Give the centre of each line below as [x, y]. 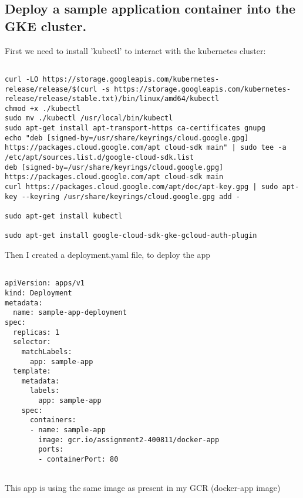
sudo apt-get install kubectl [64, 216]
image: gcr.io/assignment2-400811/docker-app [129, 440]
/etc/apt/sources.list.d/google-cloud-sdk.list [100, 158]
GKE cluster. [46, 26]
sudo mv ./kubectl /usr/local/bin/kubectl [89, 118]
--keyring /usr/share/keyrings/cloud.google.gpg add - [131, 196]
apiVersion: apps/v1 [45, 283]
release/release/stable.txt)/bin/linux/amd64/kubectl [112, 99]
